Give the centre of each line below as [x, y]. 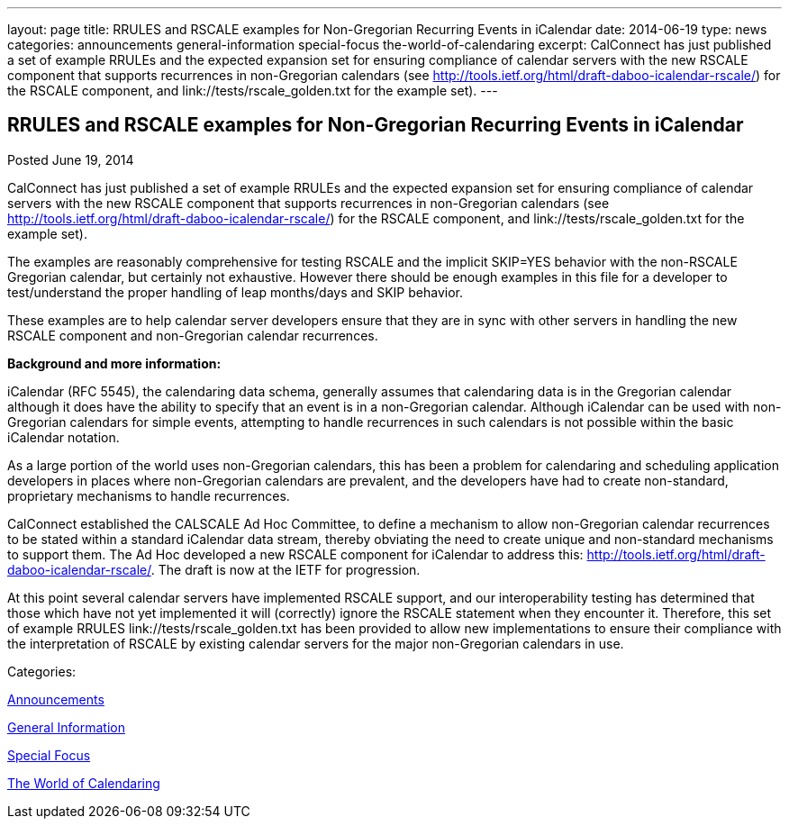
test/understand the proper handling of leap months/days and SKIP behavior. [235, 292]
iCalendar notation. [63, 437]
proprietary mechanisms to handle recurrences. [149, 495]
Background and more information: [114, 363]
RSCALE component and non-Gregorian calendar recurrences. [193, 335]
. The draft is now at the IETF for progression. [286, 569]
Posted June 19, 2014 [71, 159]
